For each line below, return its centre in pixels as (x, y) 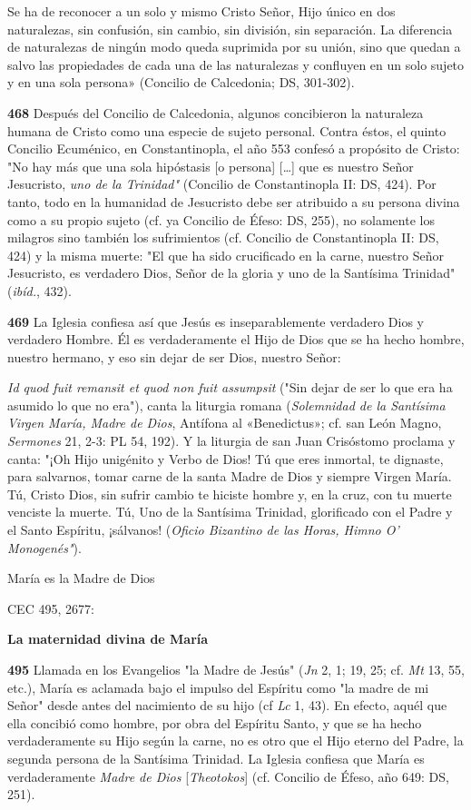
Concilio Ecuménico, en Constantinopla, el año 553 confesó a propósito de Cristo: (234, 148)
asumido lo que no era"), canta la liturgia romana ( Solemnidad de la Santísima (226, 405)
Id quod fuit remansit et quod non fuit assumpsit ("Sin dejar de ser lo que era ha (230, 387)
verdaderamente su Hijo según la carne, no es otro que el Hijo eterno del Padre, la (235, 741)
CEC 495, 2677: (51, 608)
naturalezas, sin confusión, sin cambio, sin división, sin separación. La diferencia (230, 29)
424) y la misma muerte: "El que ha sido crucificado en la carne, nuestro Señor (226, 255)
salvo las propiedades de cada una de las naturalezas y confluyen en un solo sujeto (236, 64)
